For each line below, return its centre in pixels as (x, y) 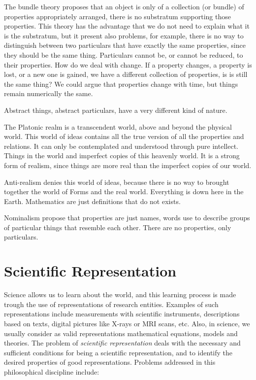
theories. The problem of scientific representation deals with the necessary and (122, 343)
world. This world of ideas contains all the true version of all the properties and (124, 136)
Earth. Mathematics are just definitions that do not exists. (92, 201)
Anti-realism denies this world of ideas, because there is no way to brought (117, 182)
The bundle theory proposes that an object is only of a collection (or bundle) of (124, 6)
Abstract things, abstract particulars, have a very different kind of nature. (116, 110)
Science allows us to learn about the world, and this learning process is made (120, 294)
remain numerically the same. (48, 93)
